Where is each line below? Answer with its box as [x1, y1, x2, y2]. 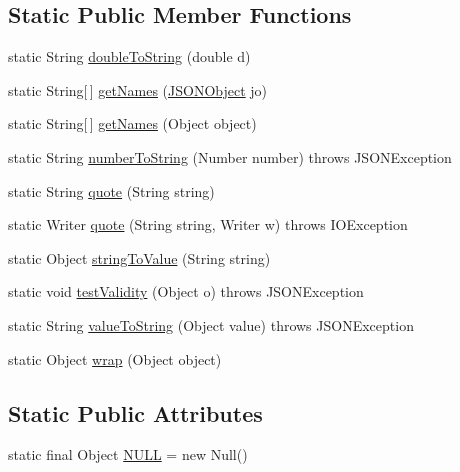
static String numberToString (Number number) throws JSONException [8, 146, 452, 167]
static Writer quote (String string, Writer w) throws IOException [8, 214, 408, 235]
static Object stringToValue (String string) [8, 247, 271, 268]
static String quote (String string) [8, 180, 215, 201]
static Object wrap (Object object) [8, 348, 222, 369]
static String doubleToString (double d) [8, 46, 251, 67]
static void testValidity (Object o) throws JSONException [8, 281, 364, 302]
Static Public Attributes [8, 397, 263, 428]
